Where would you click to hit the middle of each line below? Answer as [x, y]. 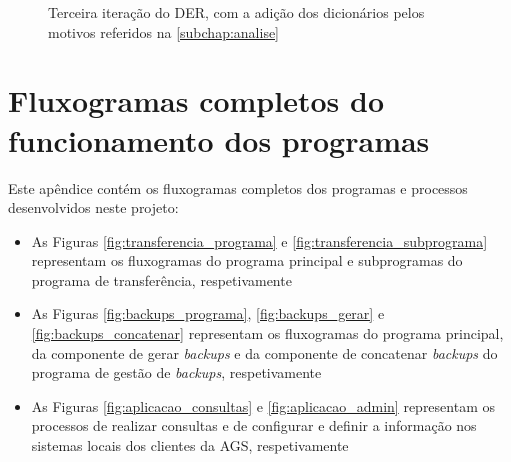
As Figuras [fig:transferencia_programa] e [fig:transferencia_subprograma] [259, 240]
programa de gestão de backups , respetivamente [176, 372]
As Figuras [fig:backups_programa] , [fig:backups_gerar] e [208, 313]
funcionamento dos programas [219, 139]
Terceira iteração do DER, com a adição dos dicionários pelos [236, 12]
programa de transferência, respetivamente [161, 279]
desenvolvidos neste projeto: [93, 207]
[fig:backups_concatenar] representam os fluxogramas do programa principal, [267, 333]
